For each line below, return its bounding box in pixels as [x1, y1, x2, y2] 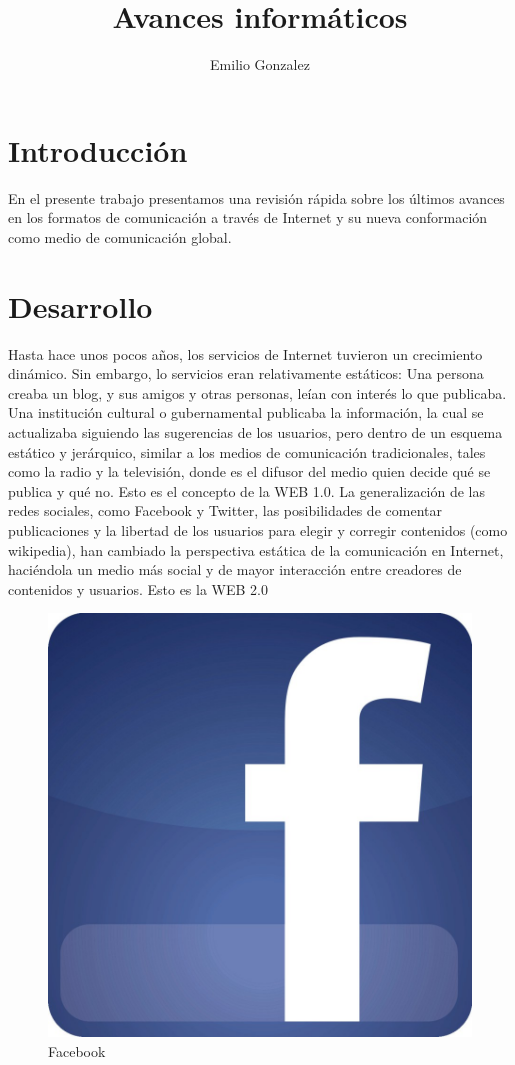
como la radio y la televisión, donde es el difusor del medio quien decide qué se [8, 461, 491, 482]
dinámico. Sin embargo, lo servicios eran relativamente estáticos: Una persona [8, 363, 484, 384]
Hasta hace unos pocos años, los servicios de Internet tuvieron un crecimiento [8, 343, 483, 364]
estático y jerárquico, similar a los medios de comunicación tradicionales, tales [8, 441, 486, 462]
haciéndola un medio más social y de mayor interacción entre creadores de [8, 559, 462, 580]
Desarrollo [8, 285, 153, 326]
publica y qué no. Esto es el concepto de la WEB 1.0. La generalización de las [8, 480, 486, 501]
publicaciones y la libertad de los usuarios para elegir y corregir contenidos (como [8, 519, 508, 540]
